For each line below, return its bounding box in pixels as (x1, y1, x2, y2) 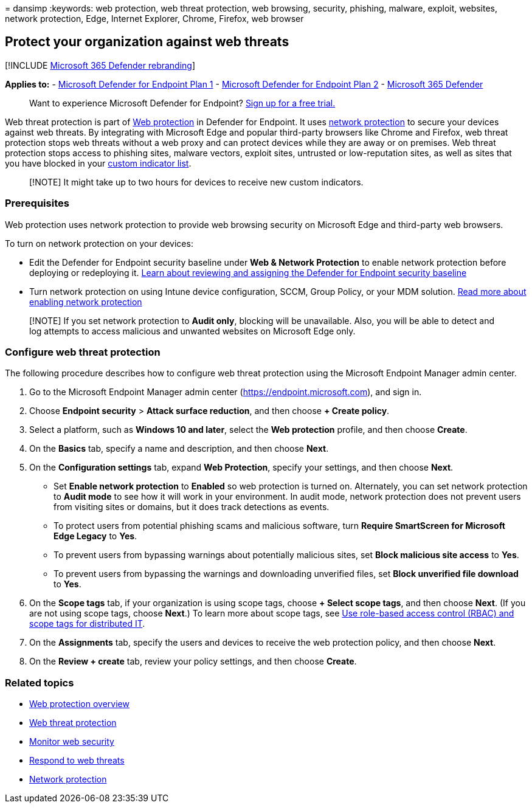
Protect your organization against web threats (5, 34, 289, 50)
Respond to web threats (29, 755, 125, 766)
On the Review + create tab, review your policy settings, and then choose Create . (29, 656, 357, 667)
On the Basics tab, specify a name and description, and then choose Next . (29, 443, 329, 454)
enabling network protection (29, 296, 142, 307)
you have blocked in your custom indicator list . (5, 157, 192, 168)
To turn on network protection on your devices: (5, 238, 193, 249)
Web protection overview (29, 699, 130, 710)
